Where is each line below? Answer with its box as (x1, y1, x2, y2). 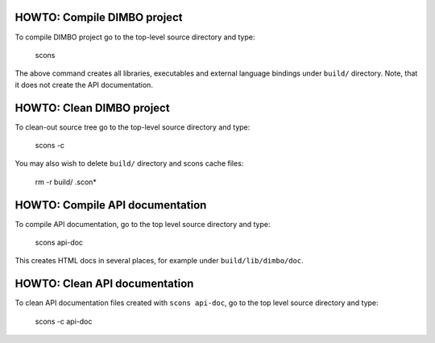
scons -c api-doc (35, 316, 93, 326)
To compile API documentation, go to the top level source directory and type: (14, 219, 271, 229)
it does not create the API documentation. (14, 80, 153, 89)
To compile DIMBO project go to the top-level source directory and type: (14, 32, 255, 42)
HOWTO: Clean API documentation (14, 277, 194, 291)
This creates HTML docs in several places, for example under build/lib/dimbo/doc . (14, 256, 304, 266)
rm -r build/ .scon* (35, 177, 97, 187)
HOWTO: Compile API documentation (14, 198, 207, 212)
